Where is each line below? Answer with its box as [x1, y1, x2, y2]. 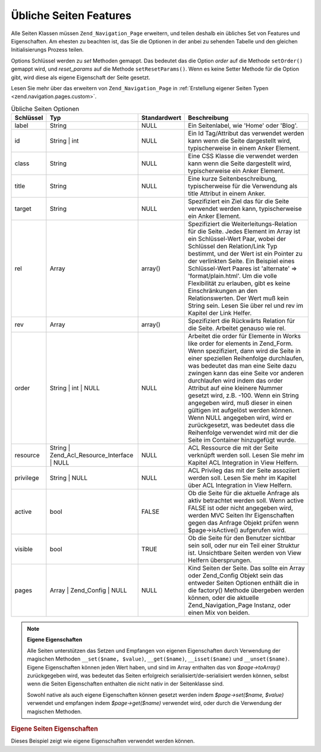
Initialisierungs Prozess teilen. [11, 46, 84, 53]
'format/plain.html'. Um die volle [188, 272, 278, 280]
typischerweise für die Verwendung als [188, 182, 298, 190]
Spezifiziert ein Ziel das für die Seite [188, 197, 289, 206]
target [14, 205, 32, 213]
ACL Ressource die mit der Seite [188, 444, 279, 452]
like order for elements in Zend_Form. [188, 339, 293, 347]
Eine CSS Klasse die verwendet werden [188, 152, 298, 160]
